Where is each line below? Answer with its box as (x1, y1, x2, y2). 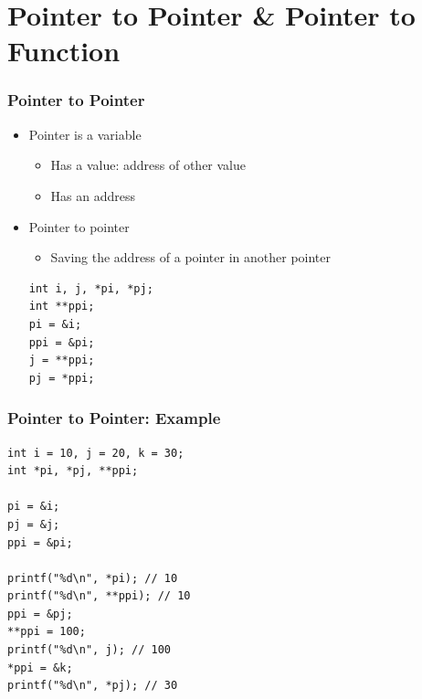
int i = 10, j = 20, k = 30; (7, 446, 185, 460)
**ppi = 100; (7, 625, 86, 639)
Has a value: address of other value (50, 155, 246, 175)
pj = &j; (7, 517, 60, 531)
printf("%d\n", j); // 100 (7, 643, 171, 657)
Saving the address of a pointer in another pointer (50, 248, 331, 267)
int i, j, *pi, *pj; (28, 281, 153, 295)
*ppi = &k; (7, 661, 73, 674)
